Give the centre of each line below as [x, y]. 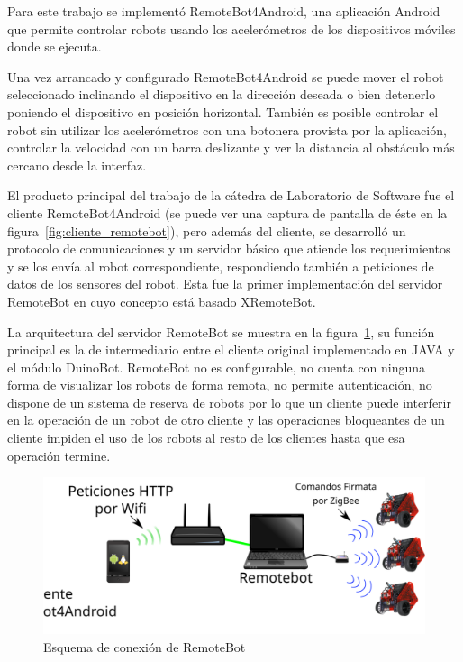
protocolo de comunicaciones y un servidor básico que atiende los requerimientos [229, 248]
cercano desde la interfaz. [77, 165]
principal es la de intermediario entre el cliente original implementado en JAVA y [231, 349]
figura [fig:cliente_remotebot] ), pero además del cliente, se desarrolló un [207, 230]
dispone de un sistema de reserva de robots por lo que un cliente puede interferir [229, 402]
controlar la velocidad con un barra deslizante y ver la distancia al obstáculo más [231, 147]
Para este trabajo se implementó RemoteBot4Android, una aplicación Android [224, 11]
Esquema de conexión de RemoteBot [145, 646]
